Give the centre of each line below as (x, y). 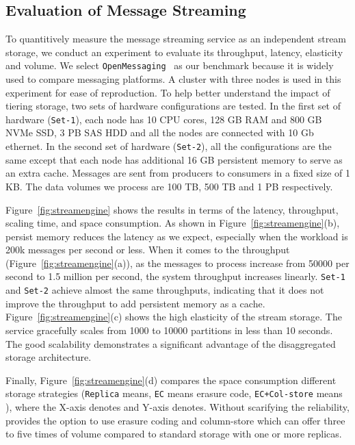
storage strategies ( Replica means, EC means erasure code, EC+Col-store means (174, 393)
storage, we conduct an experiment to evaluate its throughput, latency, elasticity (174, 52)
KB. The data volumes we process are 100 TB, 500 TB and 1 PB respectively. (169, 186)
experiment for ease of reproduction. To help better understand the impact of (168, 92)
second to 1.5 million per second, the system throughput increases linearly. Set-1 (175, 276)
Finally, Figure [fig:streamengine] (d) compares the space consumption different (171, 380)
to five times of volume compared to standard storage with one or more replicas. (174, 434)
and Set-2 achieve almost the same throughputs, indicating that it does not (165, 290)
